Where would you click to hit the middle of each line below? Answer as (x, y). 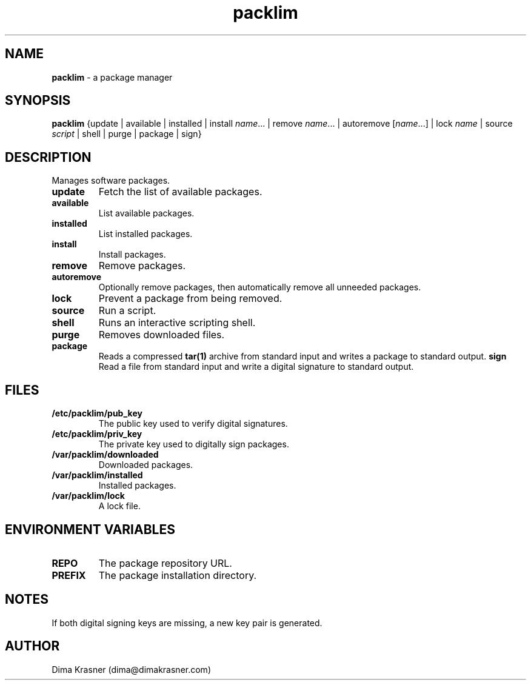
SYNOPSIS (38, 101)
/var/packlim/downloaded (105, 455)
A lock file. (119, 506)
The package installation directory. (178, 575)
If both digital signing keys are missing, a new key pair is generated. (187, 623)
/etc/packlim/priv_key (97, 434)
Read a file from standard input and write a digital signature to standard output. (256, 367)
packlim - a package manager (112, 77)
